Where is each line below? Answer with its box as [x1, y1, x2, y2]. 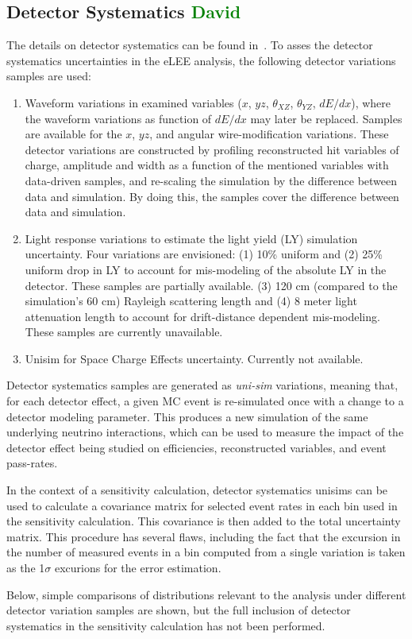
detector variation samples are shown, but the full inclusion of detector [6, 602, 351, 618]
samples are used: [6, 68, 91, 84]
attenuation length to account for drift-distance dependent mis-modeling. [25, 308, 380, 324]
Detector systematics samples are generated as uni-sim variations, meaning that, [6, 377, 399, 393]
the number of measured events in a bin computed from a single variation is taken [6, 544, 406, 560]
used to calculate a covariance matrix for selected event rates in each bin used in [6, 497, 398, 513]
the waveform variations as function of [25, 110, 212, 126]
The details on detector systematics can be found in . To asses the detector [6, 37, 373, 53]
